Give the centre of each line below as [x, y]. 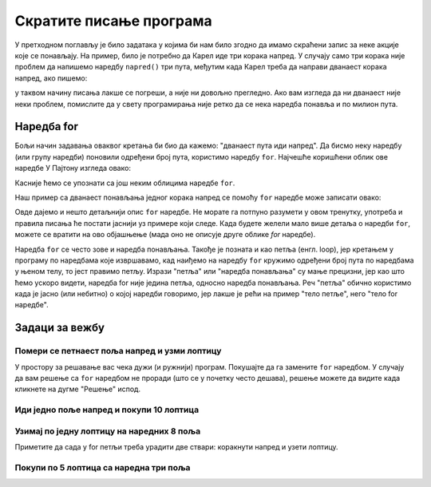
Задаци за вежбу [60, 328]
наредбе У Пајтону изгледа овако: [73, 168]
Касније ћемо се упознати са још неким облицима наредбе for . [125, 183]
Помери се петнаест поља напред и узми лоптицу [118, 351]
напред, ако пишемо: [51, 78]
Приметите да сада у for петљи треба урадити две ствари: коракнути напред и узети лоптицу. [176, 447]
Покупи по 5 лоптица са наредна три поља [103, 467]
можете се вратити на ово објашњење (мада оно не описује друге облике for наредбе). [165, 235]
